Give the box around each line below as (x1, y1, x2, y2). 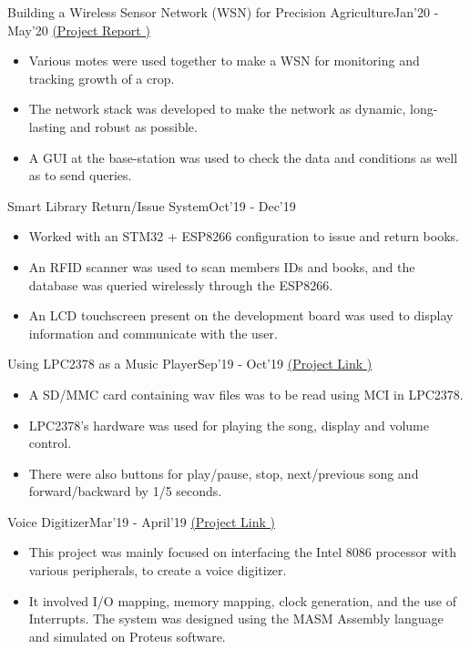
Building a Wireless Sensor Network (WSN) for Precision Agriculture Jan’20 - (7, 3, 439, 21)
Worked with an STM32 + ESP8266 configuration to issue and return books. (28, 227, 459, 246)
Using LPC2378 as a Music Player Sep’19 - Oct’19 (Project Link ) (7, 354, 373, 373)
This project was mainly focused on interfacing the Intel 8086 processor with (28, 543, 456, 562)
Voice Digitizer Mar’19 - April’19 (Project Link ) (7, 512, 276, 531)
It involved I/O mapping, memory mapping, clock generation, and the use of (28, 591, 456, 610)
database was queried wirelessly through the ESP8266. (28, 275, 333, 294)
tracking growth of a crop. (28, 68, 175, 87)
